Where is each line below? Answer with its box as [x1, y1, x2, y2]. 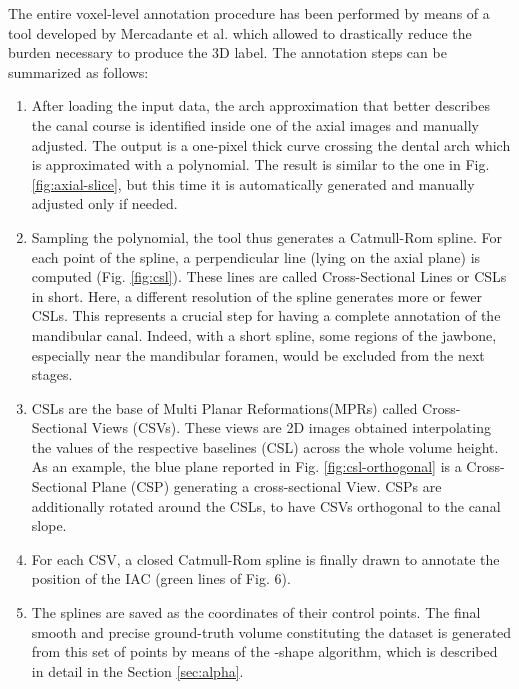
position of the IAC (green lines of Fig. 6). [31, 568, 291, 589]
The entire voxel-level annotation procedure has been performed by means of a [8, 3, 490, 23]
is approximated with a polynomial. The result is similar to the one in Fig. [31, 154, 490, 175]
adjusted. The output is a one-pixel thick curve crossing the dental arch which [31, 134, 511, 155]
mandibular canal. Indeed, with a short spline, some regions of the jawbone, [31, 324, 497, 345]
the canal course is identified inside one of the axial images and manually [31, 114, 479, 135]
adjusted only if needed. [31, 193, 178, 214]
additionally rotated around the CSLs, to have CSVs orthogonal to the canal [31, 495, 501, 516]
